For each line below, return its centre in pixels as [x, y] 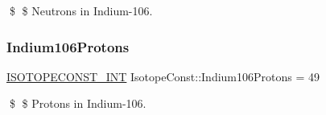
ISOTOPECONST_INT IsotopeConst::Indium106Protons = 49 [163, 76]
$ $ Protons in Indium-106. [78, 103]
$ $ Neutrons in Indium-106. [81, 10]
